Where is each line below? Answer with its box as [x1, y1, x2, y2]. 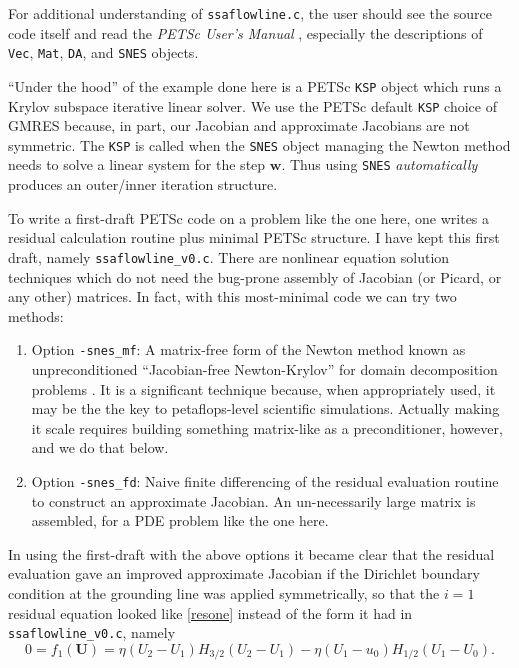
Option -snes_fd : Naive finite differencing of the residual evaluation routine [31, 470, 499, 491]
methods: [8, 305, 64, 326]
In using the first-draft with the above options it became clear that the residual [8, 543, 495, 564]
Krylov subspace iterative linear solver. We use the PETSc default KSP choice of [8, 95, 497, 116]
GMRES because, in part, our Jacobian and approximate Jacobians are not [8, 115, 470, 136]
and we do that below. [31, 437, 169, 458]
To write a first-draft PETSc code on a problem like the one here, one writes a [8, 207, 490, 228]
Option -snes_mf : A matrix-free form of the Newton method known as [31, 339, 466, 360]
